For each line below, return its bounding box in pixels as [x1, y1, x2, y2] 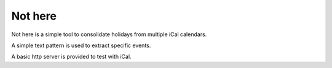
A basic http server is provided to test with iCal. [11, 53, 132, 61]
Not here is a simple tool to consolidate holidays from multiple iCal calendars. [11, 31, 207, 38]
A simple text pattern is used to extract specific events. [11, 42, 151, 49]
